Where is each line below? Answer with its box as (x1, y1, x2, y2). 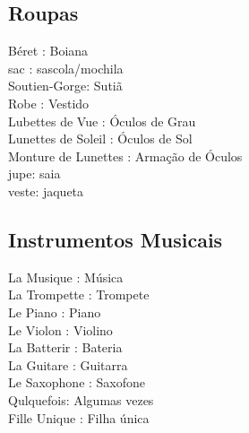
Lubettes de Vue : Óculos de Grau (8, 111, 196, 130)
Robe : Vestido (8, 93, 90, 112)
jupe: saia (8, 164, 61, 183)
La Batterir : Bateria (8, 338, 123, 357)
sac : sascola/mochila (8, 58, 124, 77)
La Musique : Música (8, 267, 124, 286)
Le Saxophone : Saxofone (8, 373, 146, 392)
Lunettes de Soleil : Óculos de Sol (8, 129, 193, 148)
